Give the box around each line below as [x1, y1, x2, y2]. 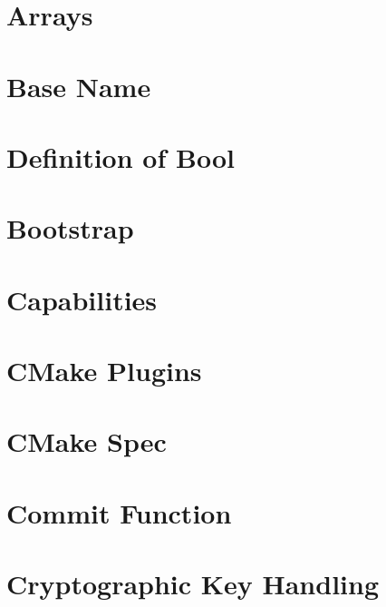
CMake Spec [6, 423, 167, 460]
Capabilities [6, 280, 158, 318]
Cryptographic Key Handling [6, 565, 380, 602]
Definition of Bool [6, 138, 235, 175]
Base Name [6, 67, 151, 104]
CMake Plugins [6, 352, 202, 389]
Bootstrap [6, 210, 134, 247]
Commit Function [6, 494, 232, 531]
